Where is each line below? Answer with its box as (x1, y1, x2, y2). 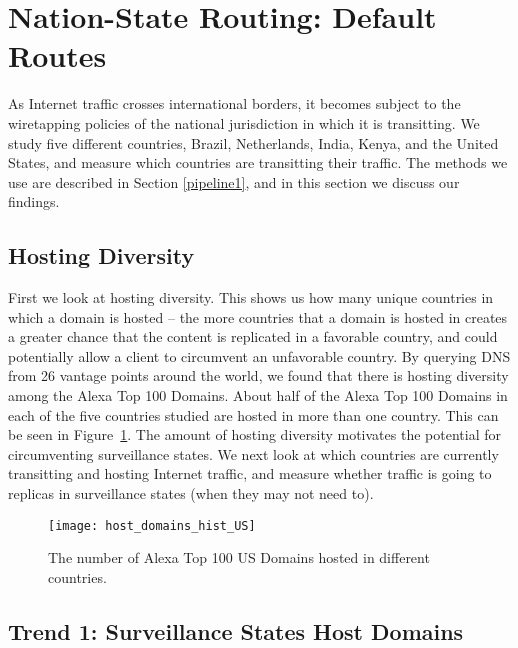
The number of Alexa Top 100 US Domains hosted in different (48, 547, 430, 568)
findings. (8, 191, 60, 212)
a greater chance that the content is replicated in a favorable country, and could (8, 326, 498, 347)
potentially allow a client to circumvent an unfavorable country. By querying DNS (8, 345, 511, 366)
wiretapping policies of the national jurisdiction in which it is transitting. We (8, 112, 480, 133)
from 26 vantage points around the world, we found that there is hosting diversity (8, 365, 509, 386)
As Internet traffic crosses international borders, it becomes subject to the (8, 93, 461, 114)
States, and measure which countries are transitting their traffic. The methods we (8, 152, 508, 173)
